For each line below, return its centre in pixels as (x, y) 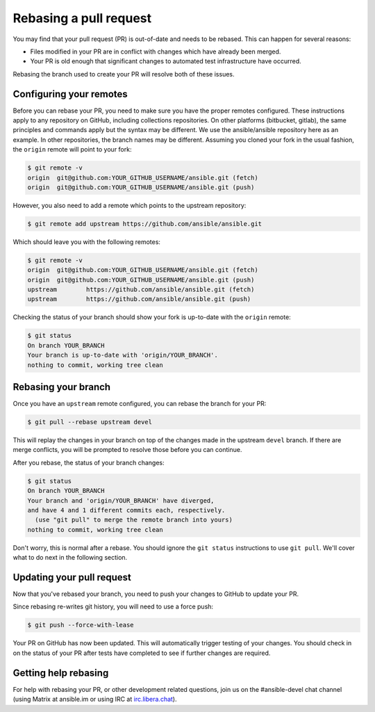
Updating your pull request (72, 577)
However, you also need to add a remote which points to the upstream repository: (130, 205)
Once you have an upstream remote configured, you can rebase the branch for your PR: (140, 404)
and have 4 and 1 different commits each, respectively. (126, 510)
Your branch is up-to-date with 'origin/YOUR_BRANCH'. (123, 355)
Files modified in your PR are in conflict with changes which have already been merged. (156, 51)
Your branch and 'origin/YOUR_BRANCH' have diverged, (121, 500)
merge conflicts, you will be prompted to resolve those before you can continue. (127, 450)
